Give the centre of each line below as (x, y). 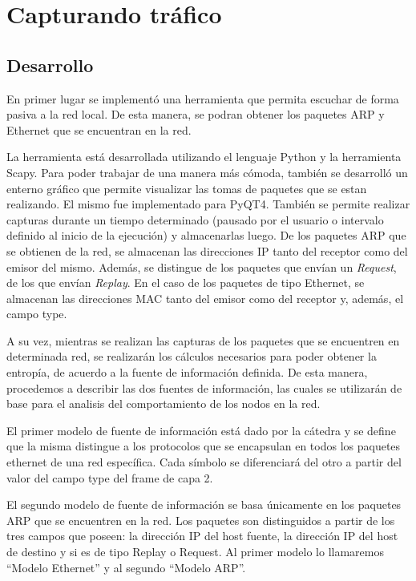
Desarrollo (50, 65)
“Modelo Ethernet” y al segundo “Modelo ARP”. (126, 567)
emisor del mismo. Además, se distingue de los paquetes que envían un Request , (202, 266)
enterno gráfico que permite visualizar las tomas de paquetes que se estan (187, 188)
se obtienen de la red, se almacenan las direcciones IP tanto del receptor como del (207, 250)
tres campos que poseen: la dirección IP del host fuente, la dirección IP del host (202, 536)
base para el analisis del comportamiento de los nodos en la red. (164, 403)
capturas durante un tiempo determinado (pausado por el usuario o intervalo (195, 219)
